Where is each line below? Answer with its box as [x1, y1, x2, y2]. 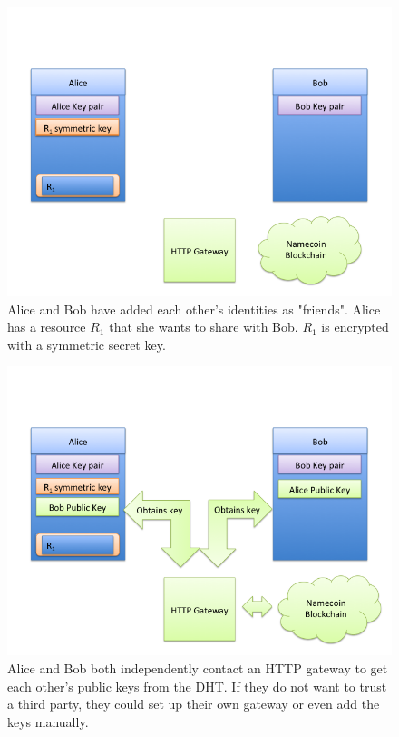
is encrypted [321, 317, 389, 336]
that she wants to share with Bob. [109, 317, 298, 336]
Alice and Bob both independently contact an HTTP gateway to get [7, 658, 388, 677]
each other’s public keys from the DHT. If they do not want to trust [7, 676, 387, 695]
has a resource [7, 317, 86, 336]
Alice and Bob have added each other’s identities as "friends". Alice [7, 299, 381, 318]
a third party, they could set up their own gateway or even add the [7, 694, 380, 713]
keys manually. [7, 712, 89, 731]
